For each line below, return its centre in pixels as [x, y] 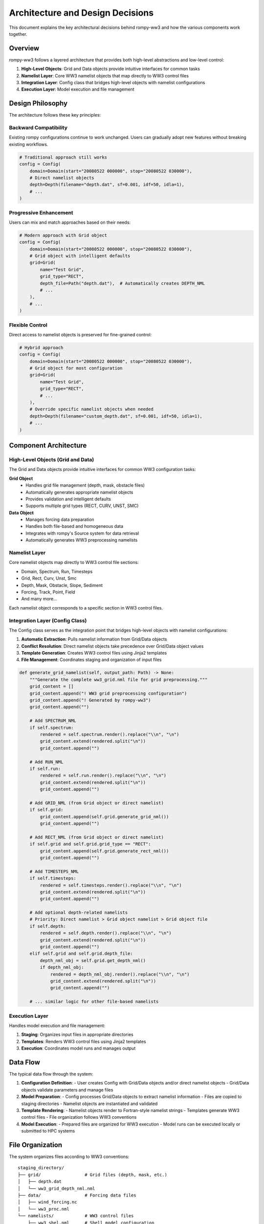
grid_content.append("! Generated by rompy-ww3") [90, 700]
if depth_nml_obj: [62, 967]
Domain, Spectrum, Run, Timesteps [57, 571]
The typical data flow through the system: [51, 1074]
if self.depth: [48, 926]
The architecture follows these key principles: [55, 115]
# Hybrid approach [41, 347]
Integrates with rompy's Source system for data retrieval [82, 533]
